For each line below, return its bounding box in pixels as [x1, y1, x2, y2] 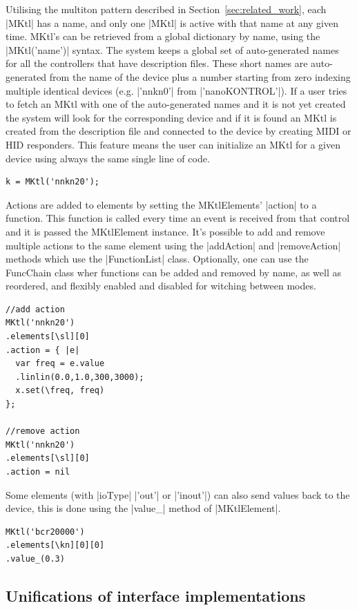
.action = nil [6, 467, 70, 477]
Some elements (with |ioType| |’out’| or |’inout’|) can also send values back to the [6, 487, 350, 502]
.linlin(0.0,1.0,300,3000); [15, 372, 144, 382]
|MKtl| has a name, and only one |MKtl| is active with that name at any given [6, 15, 338, 30]
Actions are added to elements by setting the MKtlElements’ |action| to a [6, 197, 317, 211]
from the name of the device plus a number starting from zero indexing [49, 69, 351, 84]
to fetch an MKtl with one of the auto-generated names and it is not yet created [6, 97, 346, 111]
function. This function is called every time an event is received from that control [6, 211, 350, 225]
